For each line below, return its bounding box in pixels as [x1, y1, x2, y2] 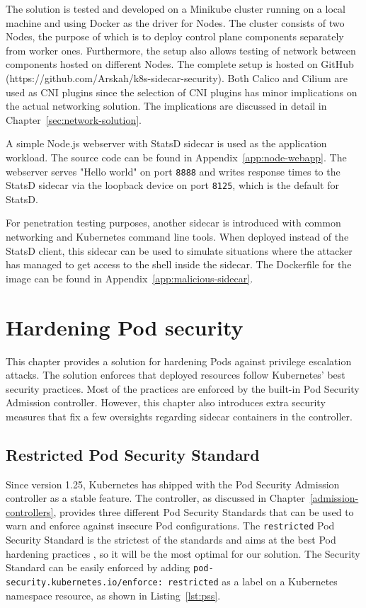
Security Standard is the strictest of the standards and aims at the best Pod [6, 532, 336, 547]
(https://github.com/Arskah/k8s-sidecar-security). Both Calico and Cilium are [6, 70, 348, 85]
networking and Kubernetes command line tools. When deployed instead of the [6, 229, 349, 244]
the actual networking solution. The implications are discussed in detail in [6, 98, 327, 113]
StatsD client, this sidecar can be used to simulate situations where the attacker [6, 243, 353, 258]
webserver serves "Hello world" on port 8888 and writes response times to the [6, 164, 341, 178]
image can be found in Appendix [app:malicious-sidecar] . [6, 270, 253, 285]
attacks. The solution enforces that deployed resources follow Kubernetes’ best [6, 367, 345, 382]
